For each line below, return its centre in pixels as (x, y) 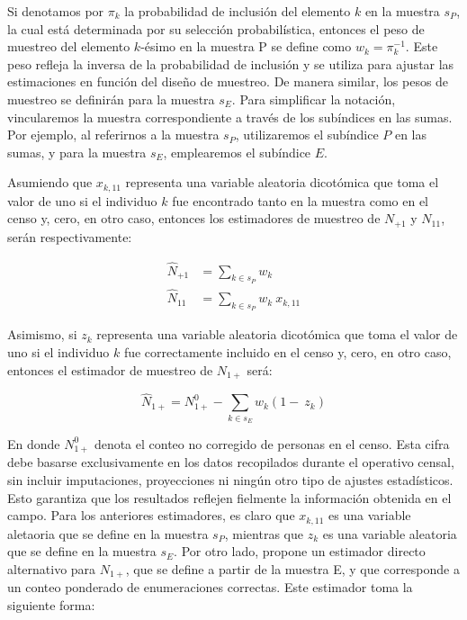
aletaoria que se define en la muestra (108, 533)
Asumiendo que (50, 182)
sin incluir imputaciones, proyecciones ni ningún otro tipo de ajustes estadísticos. (230, 479)
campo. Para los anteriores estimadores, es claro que (151, 515)
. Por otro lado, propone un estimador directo (300, 551)
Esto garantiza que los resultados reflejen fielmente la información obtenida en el (229, 497)
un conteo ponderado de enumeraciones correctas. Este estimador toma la (210, 587)
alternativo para (52, 568)
